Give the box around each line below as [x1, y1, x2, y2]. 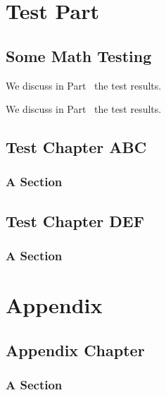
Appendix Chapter [6, 339, 145, 360]
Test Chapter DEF [6, 209, 144, 231]
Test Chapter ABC [6, 136, 147, 158]
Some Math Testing [6, 44, 152, 66]
